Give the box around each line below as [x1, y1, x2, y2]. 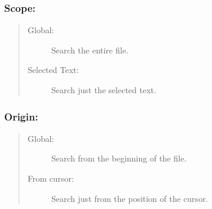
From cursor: [27, 172, 74, 184]
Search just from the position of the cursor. [51, 192, 208, 204]
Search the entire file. [51, 43, 129, 56]
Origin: [4, 109, 38, 123]
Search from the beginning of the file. [51, 152, 187, 164]
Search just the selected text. [51, 84, 156, 96]
